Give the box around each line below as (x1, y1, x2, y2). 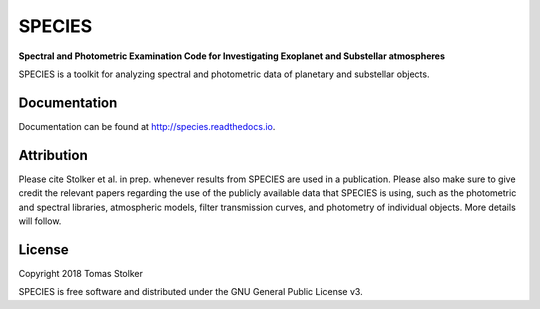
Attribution (18, 146, 89, 164)
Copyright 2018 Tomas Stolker (18, 267, 144, 279)
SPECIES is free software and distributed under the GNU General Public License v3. (18, 286, 364, 298)
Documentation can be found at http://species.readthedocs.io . (18, 120, 276, 132)
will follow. (18, 215, 62, 227)
